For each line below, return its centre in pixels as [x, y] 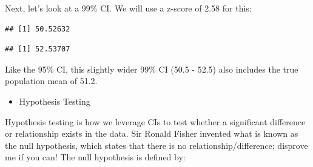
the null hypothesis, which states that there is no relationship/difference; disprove [156, 145]
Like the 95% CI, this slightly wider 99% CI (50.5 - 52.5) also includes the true [152, 69]
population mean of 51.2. [51, 81]
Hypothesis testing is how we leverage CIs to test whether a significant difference [155, 121]
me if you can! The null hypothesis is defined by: [95, 157]
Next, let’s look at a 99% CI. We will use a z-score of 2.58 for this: [128, 8]
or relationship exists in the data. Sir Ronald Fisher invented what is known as [152, 133]
